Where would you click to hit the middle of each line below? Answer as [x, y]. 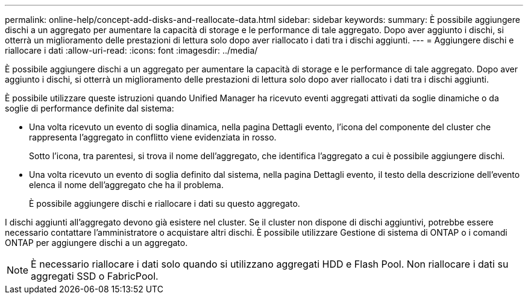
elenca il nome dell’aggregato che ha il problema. [126, 185]
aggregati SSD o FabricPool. [95, 276]
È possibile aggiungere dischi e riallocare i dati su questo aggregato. [165, 203]
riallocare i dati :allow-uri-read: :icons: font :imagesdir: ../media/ [131, 50]
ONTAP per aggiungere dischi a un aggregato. [96, 243]
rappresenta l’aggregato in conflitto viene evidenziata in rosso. [153, 137]
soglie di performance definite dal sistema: [90, 108]
